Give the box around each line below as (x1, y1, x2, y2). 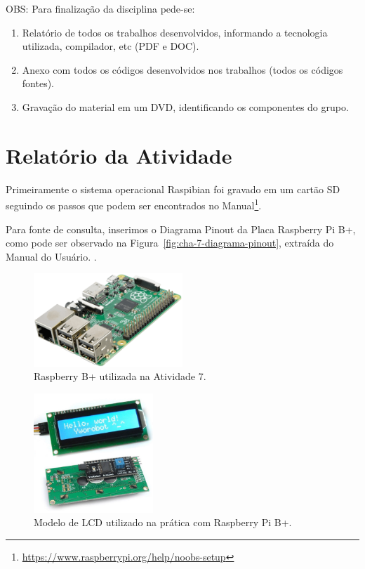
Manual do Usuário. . (6, 249, 97, 263)
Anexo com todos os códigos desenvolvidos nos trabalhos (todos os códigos (22, 62, 343, 77)
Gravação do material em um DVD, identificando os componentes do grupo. (22, 99, 349, 114)
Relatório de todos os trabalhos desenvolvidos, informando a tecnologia (22, 25, 328, 39)
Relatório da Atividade (6, 140, 232, 169)
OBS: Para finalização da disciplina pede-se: (6, 1, 195, 15)
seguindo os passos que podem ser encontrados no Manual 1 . (6, 196, 262, 212)
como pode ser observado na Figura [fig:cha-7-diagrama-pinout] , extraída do (6, 235, 334, 250)
